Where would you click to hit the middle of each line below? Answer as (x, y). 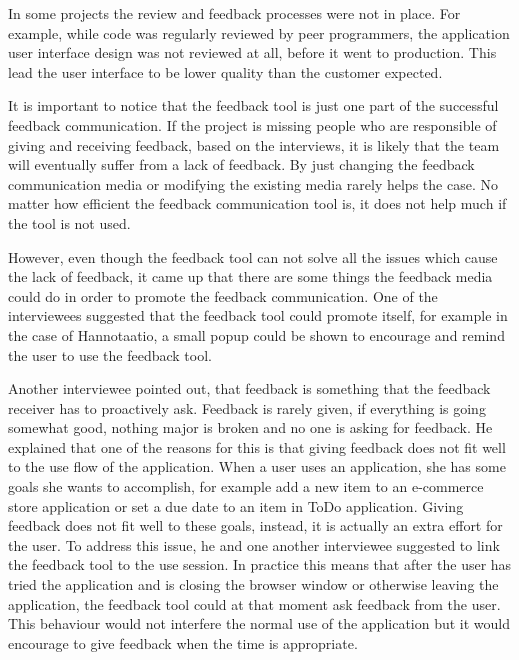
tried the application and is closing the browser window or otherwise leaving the (253, 584)
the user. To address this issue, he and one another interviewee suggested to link (254, 544)
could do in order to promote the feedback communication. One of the (223, 295)
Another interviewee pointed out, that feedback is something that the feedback (249, 388)
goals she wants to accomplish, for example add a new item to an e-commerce (246, 486)
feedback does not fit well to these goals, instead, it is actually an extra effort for (255, 525)
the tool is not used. (69, 222)
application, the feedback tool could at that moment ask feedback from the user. (254, 603)
